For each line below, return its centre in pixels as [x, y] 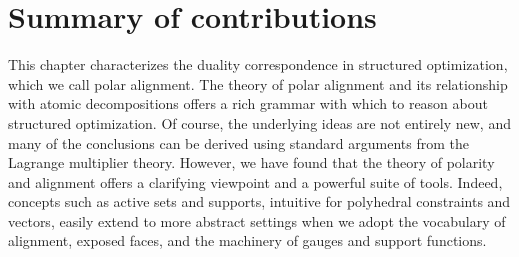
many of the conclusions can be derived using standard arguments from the [238, 142]
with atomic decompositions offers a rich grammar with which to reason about [248, 103]
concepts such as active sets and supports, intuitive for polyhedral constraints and [259, 201]
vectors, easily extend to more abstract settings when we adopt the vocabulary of [257, 220]
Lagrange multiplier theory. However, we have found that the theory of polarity [251, 162]
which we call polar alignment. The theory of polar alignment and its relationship [258, 83]
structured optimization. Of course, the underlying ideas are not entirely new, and [259, 122]
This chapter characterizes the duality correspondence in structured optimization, [258, 64]
